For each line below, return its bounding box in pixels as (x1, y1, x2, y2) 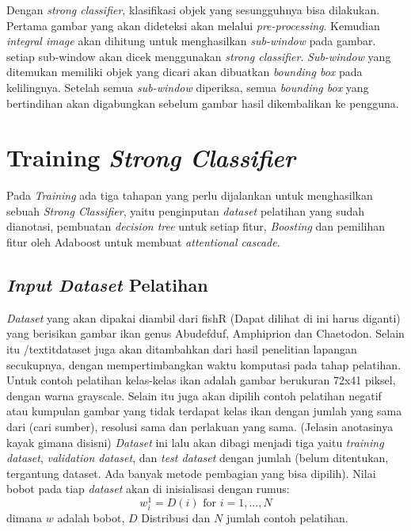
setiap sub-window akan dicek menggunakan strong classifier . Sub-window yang (6, 48, 391, 64)
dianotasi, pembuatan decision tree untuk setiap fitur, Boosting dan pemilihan (6, 218, 386, 235)
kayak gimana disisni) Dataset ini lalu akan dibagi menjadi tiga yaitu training (6, 434, 384, 450)
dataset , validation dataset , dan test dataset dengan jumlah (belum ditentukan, (6, 449, 389, 466)
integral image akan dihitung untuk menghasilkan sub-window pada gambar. (6, 32, 376, 49)
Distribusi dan (141, 510, 211, 526)
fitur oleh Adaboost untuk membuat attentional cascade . (6, 234, 280, 250)
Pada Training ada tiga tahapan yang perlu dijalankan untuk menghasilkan (6, 187, 373, 204)
